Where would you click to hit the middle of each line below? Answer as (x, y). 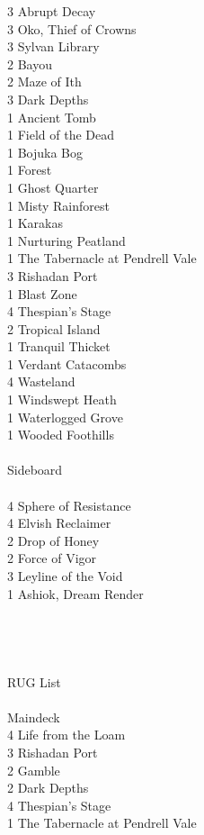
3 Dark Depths (48, 99)
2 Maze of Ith (44, 82)
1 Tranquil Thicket (59, 346)
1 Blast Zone (42, 293)
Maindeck (34, 717)
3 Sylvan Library (53, 46)
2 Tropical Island (54, 328)
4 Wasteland (41, 381)
